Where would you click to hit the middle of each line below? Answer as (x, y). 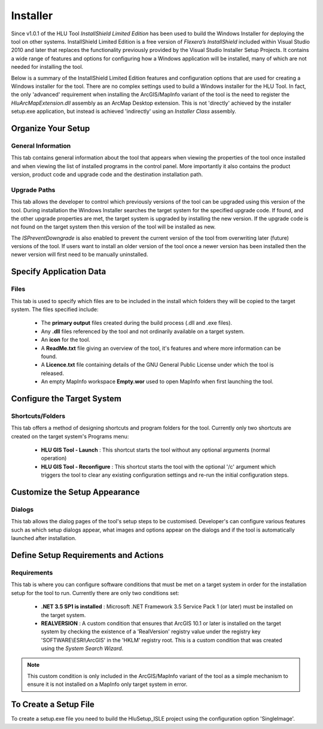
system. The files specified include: (55, 309)
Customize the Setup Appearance (75, 492)
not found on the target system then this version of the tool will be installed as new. (113, 227)
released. (52, 373)
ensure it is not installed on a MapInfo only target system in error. (107, 684)
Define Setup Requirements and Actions (87, 555)
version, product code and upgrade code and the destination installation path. (107, 174)
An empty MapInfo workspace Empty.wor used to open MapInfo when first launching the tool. (157, 382)
